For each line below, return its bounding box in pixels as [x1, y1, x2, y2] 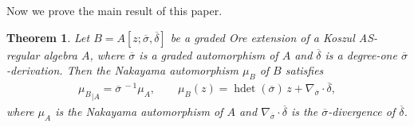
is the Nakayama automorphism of [55, 102, 223, 119]
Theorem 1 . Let [6, 29, 90, 45]
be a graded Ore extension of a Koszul [170, 29, 355, 45]
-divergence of [328, 102, 396, 119]
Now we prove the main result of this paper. [6, 2, 223, 18]
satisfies [285, 62, 324, 79]
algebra [43, 46, 77, 63]
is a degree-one [325, 46, 397, 63]
